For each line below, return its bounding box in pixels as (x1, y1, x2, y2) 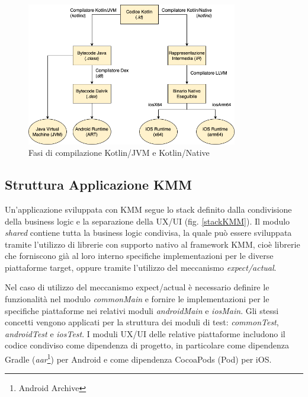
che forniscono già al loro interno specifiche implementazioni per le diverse (5, 249, 274, 262)
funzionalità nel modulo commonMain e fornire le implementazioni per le (5, 293, 269, 305)
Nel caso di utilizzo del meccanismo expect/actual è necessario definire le (5, 281, 269, 293)
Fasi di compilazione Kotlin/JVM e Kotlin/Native (28, 146, 210, 159)
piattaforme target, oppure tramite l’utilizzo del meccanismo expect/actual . (5, 261, 277, 273)
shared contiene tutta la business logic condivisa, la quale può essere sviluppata (5, 226, 292, 239)
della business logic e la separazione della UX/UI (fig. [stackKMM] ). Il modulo (5, 214, 290, 227)
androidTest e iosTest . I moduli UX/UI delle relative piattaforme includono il (5, 327, 285, 340)
